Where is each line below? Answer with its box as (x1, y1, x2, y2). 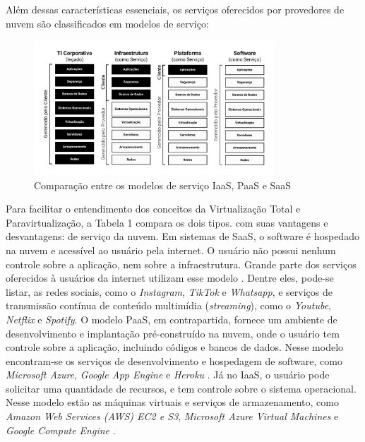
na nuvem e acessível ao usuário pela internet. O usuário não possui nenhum (6, 242, 336, 257)
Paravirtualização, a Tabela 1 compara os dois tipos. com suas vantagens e (6, 215, 328, 229)
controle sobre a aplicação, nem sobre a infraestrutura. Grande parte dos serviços (6, 256, 357, 271)
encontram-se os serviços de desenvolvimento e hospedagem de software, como (6, 353, 342, 368)
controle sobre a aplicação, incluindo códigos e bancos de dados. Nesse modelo (6, 340, 344, 354)
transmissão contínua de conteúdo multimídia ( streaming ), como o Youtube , (6, 298, 332, 313)
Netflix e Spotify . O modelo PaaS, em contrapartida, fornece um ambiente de (6, 311, 337, 326)
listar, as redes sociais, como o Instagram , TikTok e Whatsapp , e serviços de (6, 284, 333, 299)
